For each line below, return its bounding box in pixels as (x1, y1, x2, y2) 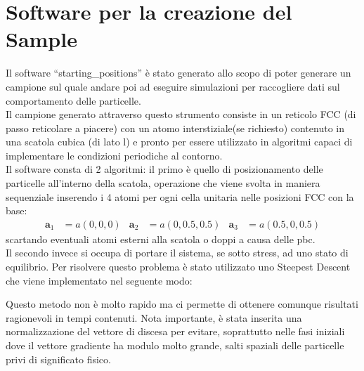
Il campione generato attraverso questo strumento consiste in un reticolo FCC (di (6, 107, 356, 122)
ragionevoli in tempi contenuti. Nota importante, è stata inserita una (6, 310, 302, 325)
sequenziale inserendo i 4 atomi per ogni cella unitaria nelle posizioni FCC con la (6, 189, 354, 204)
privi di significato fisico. (6, 351, 111, 366)
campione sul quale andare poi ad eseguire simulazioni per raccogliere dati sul (6, 79, 340, 93)
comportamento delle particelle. (6, 93, 141, 108)
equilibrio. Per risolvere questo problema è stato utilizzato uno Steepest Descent (6, 259, 351, 274)
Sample (6, 25, 77, 53)
